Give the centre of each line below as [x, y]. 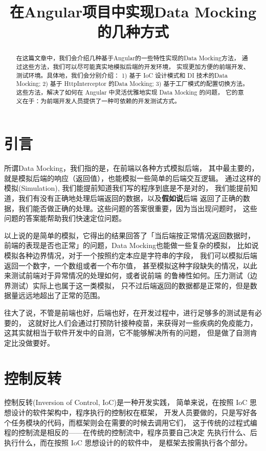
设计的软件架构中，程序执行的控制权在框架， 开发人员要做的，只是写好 [130, 412]
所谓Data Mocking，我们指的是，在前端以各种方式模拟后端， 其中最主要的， [131, 168]
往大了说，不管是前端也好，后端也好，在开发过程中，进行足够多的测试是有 [129, 312]
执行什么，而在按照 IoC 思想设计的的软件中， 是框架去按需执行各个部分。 [128, 442]
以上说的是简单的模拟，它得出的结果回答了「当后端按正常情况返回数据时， [129, 235]
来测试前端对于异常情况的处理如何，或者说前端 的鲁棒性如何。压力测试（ [127, 275]
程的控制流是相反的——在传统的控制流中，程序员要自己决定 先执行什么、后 [131, 432]
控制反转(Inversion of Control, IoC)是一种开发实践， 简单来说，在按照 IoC [126, 402]
